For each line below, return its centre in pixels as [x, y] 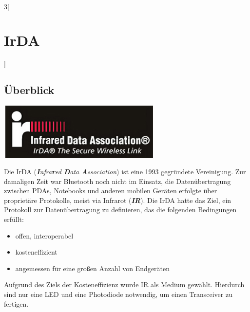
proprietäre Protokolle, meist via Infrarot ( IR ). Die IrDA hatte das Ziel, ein [118, 200]
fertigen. [16, 303]
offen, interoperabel [44, 235]
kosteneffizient [36, 252]
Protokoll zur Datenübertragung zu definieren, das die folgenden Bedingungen [120, 210]
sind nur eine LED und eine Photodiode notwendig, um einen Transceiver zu [118, 294]
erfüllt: [14, 219]
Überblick [29, 89]
